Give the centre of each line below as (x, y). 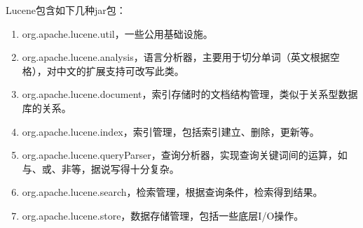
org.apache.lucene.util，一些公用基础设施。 (117, 33)
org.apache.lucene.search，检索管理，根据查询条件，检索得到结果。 (172, 192)
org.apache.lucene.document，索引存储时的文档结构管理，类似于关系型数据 (190, 94)
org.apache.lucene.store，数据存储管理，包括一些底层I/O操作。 (163, 215)
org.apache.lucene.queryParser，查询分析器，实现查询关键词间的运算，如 (185, 155)
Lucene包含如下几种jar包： (66, 10)
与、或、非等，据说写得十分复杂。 (101, 168)
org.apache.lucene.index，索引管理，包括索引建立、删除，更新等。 (171, 131)
